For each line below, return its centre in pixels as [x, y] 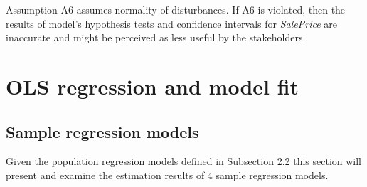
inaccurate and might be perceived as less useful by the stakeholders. [156, 37]
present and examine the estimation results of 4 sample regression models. [167, 175]
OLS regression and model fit [153, 86]
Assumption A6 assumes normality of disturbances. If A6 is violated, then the [176, 9]
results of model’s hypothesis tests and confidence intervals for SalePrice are [172, 23]
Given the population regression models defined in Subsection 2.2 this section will [184, 161]
